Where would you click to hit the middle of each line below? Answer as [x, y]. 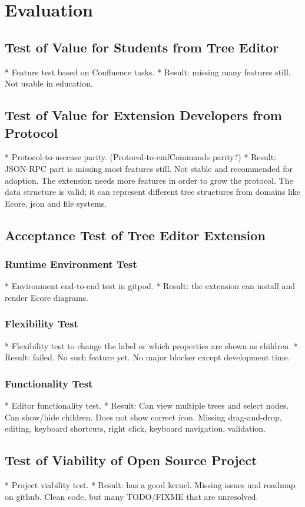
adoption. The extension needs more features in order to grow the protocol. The [149, 180]
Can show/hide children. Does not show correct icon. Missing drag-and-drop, [143, 417]
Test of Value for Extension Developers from [143, 115]
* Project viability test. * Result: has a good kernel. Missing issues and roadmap [150, 485]
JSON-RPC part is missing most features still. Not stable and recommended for [149, 168]
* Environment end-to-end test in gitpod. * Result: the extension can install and [150, 286]
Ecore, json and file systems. [56, 203]
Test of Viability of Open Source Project [131, 460]
